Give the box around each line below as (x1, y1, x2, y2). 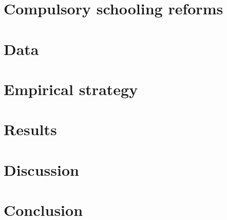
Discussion (4, 159, 79, 180)
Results (4, 119, 57, 140)
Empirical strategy (4, 78, 138, 99)
